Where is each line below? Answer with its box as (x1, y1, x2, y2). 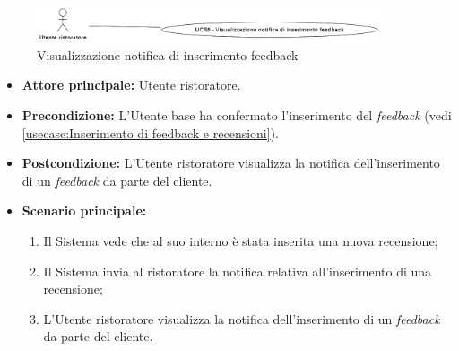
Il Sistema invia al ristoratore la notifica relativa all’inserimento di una (43, 261, 432, 280)
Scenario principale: (22, 201, 147, 220)
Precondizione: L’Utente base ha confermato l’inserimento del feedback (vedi (22, 106, 452, 125)
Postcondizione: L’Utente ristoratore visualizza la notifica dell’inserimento (22, 154, 440, 172)
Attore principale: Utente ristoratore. (22, 75, 241, 94)
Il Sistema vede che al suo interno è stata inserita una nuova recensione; (43, 231, 438, 250)
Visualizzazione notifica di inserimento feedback (37, 45, 299, 64)
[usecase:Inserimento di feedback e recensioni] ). (22, 123, 279, 142)
